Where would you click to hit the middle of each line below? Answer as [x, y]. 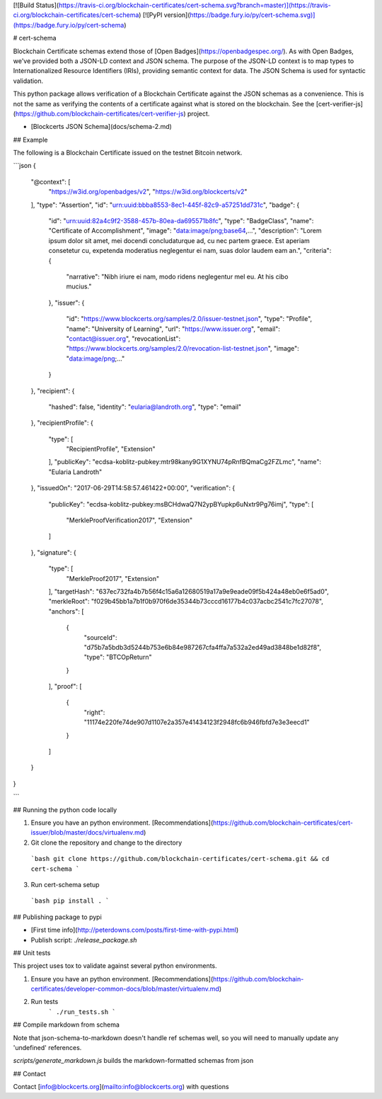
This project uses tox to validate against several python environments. [115, 966]
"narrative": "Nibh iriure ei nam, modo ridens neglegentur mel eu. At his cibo [177, 276]
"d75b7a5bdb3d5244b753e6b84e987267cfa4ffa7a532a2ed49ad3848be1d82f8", [203, 647]
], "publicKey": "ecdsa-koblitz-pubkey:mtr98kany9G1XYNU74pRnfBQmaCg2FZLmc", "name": [185, 462]
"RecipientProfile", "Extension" [111, 449]
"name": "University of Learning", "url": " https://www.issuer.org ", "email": [173, 329]
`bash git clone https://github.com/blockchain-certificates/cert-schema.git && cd [180, 859]
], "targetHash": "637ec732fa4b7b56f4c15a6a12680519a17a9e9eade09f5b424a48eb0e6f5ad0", [189, 591]
